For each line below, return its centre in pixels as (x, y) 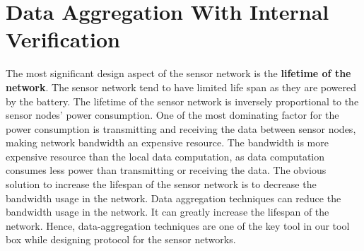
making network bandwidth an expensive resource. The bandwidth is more (167, 142)
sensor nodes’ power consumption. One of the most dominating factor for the (172, 115)
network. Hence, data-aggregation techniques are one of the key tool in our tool (178, 225)
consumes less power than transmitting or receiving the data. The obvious (166, 170)
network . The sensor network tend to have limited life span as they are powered (181, 87)
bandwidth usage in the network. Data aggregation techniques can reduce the (174, 198)
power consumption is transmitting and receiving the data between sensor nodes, (181, 128)
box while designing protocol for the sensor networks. (121, 239)
